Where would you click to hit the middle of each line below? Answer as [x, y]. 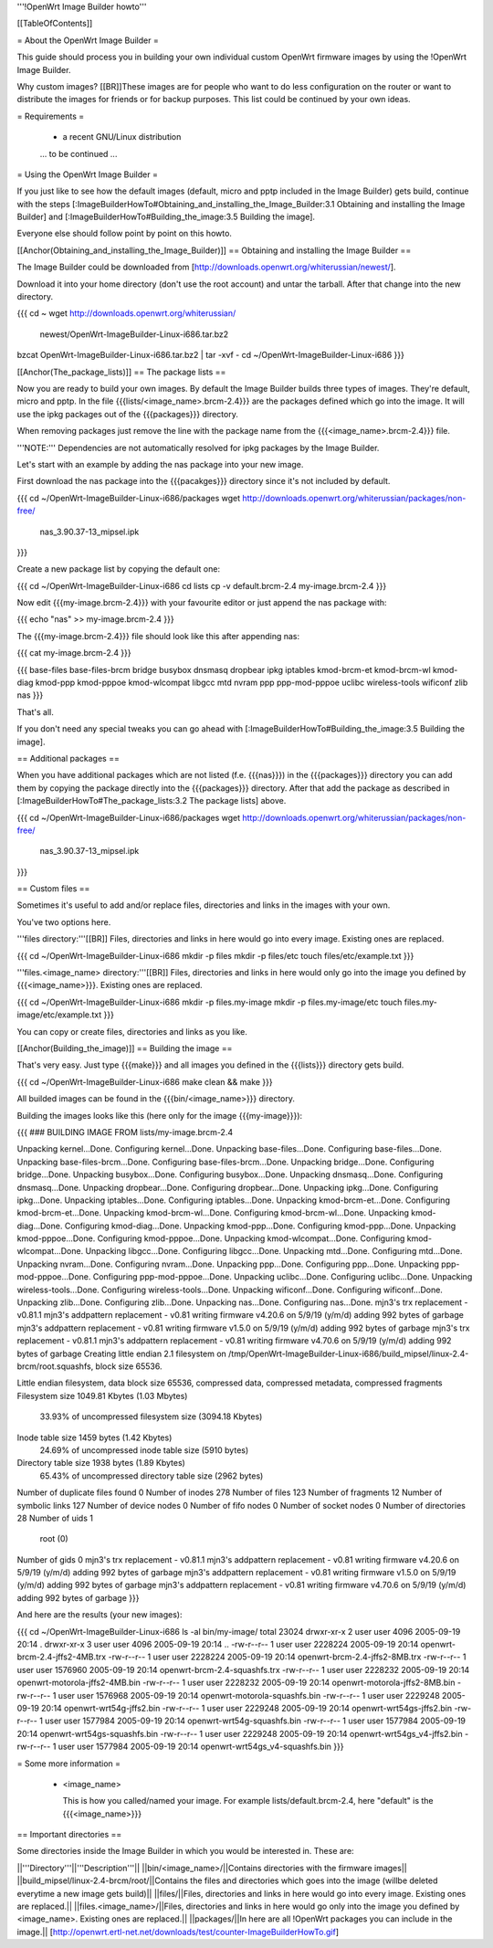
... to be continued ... [79, 153]
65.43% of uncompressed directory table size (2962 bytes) [152, 1476]
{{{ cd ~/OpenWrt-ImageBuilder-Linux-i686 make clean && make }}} [145, 1081]
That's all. [35, 711]
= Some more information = [69, 1764]
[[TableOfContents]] [55, 24]
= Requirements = [51, 116]
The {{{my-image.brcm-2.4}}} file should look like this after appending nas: [158, 636]
